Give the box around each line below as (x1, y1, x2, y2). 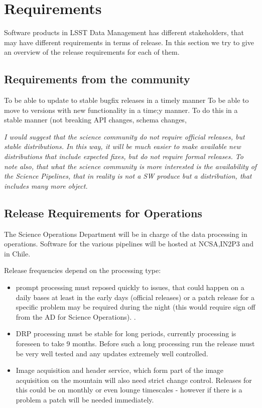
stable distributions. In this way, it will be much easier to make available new (4, 141, 241, 152)
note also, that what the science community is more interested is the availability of (4, 161, 257, 171)
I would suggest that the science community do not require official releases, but (4, 131, 245, 142)
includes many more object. (4, 180, 88, 191)
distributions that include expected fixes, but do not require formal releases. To (4, 151, 243, 162)
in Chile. (4, 248, 31, 258)
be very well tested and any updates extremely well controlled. (16, 348, 208, 358)
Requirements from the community (4, 71, 190, 87)
